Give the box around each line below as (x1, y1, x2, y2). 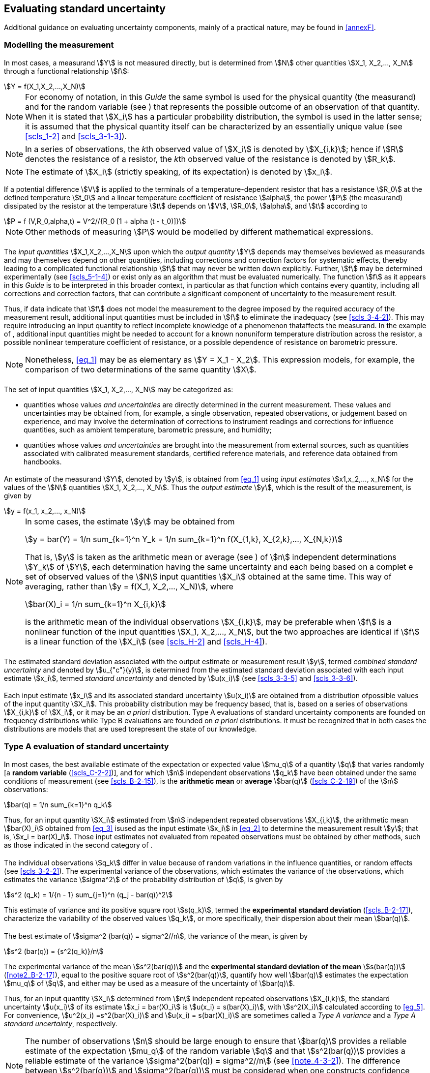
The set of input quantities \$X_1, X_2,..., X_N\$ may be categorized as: (4, 385, 233, 394)
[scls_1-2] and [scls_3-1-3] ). (25, 131, 127, 142)
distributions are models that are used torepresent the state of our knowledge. (4, 725, 257, 734)
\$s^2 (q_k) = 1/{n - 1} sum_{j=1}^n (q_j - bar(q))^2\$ (4, 890, 173, 899)
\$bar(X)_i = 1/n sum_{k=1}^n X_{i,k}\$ (25, 599, 166, 610)
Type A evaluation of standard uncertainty (4, 741, 169, 751)
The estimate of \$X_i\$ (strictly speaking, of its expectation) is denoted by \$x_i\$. (25, 167, 333, 177)
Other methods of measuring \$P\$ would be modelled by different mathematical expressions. (25, 227, 373, 237)
